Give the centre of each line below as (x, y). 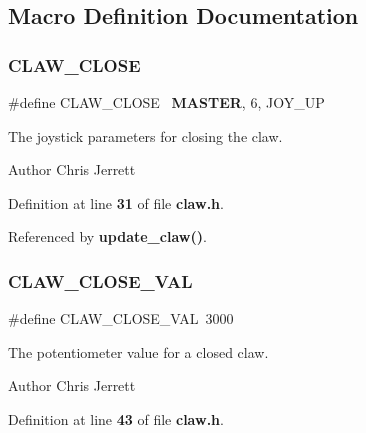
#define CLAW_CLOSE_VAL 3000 (121, 318)
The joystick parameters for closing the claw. (145, 135)
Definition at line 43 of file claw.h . (116, 418)
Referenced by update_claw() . (107, 236)
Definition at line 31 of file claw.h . (116, 202)
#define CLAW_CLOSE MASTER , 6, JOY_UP (166, 102)
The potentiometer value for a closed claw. (138, 351)
